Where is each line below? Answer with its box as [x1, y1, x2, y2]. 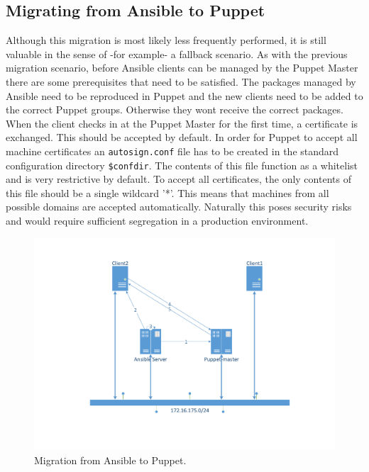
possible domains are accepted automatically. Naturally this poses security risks [6, 199, 352, 214]
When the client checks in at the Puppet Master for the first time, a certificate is [6, 116, 358, 130]
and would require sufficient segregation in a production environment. [6, 213, 309, 228]
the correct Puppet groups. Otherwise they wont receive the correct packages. [6, 102, 343, 117]
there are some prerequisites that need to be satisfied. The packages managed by [6, 74, 356, 89]
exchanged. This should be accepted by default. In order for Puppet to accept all [6, 130, 358, 145]
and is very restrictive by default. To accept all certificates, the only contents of [6, 172, 351, 186]
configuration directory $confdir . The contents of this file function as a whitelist [6, 157, 358, 172]
